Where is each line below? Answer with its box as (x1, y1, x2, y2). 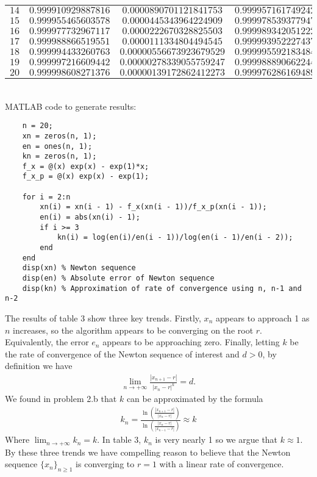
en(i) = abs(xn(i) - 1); (40, 213, 140, 222)
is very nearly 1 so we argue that (155, 433, 278, 446)
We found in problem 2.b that (5, 392, 117, 405)
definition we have (5, 359, 73, 372)
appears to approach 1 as (215, 312, 310, 324)
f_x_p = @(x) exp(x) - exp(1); (22, 172, 149, 181)
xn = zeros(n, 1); (22, 131, 97, 140)
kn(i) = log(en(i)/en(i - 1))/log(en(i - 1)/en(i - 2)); (57, 233, 293, 242)
